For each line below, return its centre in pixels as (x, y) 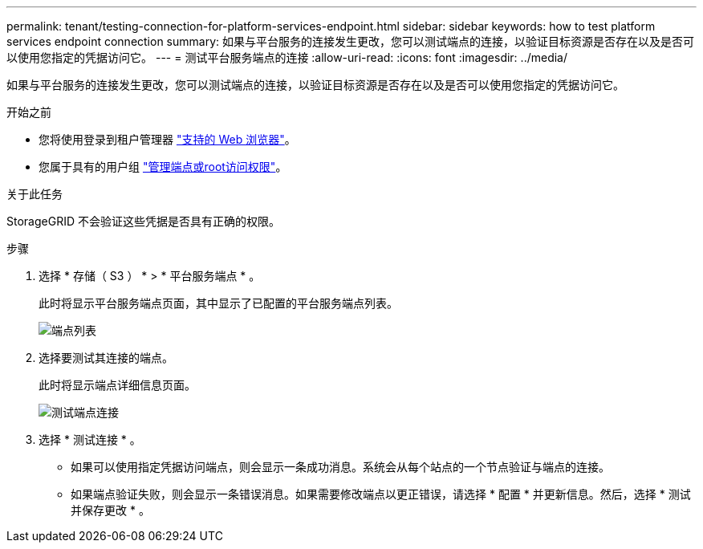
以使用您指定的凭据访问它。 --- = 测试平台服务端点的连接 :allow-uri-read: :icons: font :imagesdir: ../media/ (287, 57)
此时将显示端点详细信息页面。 (117, 385)
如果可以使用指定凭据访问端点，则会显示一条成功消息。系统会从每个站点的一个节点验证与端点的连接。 (340, 467)
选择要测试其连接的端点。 (106, 358)
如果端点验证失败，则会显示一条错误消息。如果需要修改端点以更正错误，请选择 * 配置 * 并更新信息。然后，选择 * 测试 (381, 494)
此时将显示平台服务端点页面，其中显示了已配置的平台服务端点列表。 (218, 303)
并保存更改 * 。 (110, 510)
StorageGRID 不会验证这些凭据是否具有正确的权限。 (143, 221)
